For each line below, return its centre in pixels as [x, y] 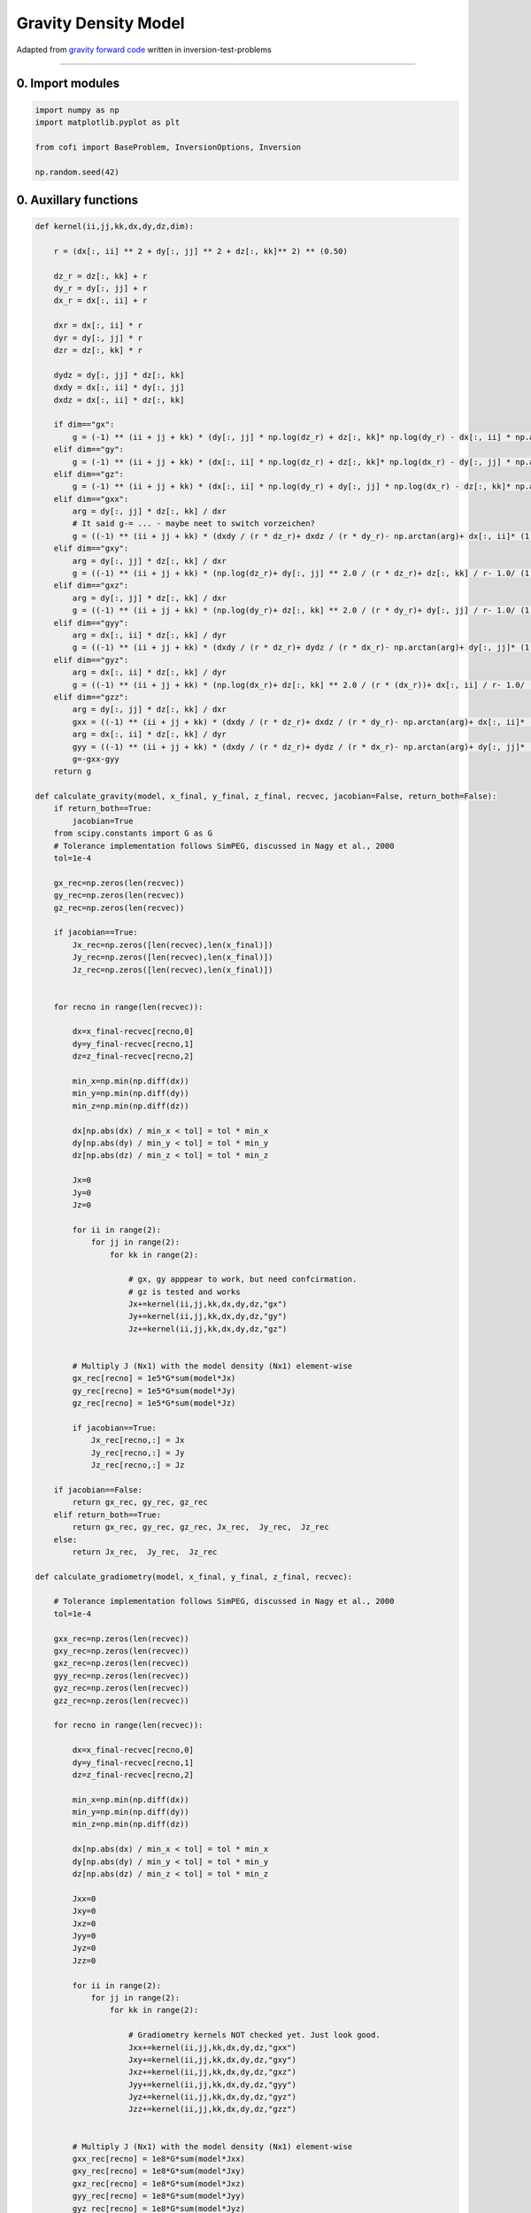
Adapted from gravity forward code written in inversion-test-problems [144, 50]
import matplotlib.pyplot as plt [108, 122]
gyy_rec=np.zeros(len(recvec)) [121, 1676]
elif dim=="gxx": [91, 499]
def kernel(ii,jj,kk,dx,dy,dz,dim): [115, 227]
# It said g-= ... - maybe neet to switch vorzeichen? [194, 524]
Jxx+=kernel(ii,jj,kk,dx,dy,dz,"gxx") [212, 2047]
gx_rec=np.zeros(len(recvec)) [119, 883]
